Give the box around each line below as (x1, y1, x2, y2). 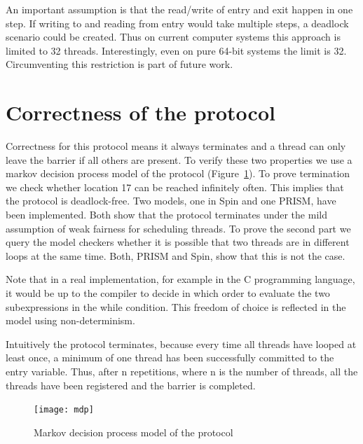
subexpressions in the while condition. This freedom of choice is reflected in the (6, 299, 346, 314)
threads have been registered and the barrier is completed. (6, 377, 256, 392)
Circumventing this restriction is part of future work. (6, 57, 233, 71)
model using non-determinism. (6, 313, 135, 328)
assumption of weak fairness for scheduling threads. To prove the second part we (6, 221, 351, 235)
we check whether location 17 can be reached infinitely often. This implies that (6, 179, 344, 194)
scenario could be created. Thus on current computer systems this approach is (6, 29, 341, 44)
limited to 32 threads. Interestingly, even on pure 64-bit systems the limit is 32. (6, 43, 347, 57)
